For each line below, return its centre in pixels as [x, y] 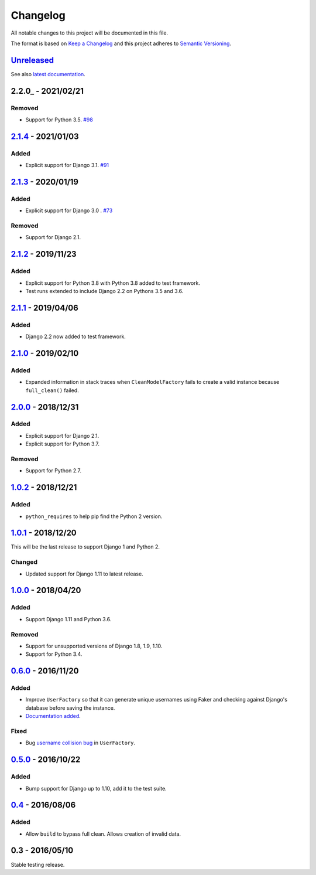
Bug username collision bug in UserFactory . [80, 743]
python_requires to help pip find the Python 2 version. [94, 516]
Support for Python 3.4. [54, 654]
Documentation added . [53, 716]
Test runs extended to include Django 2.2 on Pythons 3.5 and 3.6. [104, 291]
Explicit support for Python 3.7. [62, 444]
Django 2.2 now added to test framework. [75, 336]
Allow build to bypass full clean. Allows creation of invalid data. [103, 834]
